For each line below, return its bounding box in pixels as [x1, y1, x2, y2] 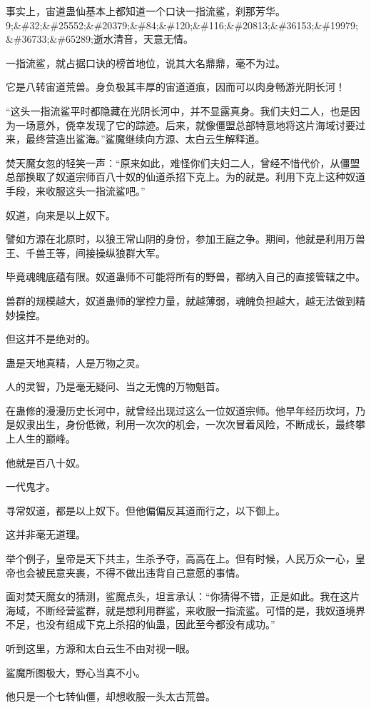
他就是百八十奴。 [6, 455, 86, 470]
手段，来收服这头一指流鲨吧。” [6, 183, 146, 198]
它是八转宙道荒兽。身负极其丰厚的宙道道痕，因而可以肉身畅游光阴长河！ [6, 79, 345, 94]
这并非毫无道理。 [6, 527, 86, 542]
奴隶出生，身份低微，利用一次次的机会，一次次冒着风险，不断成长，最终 [15, 417, 355, 432]
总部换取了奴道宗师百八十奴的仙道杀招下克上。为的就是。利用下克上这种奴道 [6, 169, 365, 184]
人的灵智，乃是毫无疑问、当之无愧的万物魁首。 [6, 379, 225, 394]
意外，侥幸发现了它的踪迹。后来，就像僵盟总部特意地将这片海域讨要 [35, 117, 355, 132]
